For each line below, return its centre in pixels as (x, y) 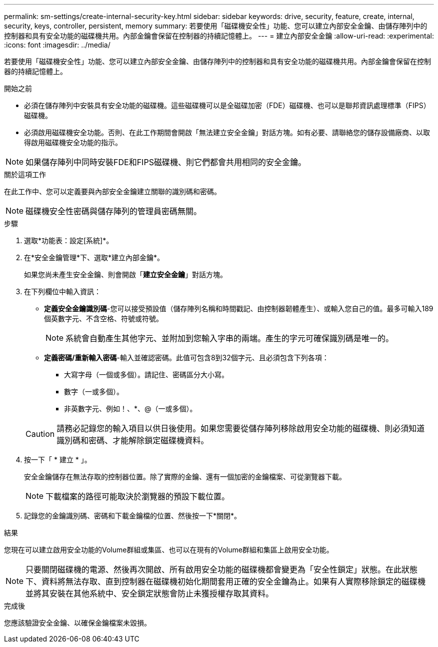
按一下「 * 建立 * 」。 (58, 460)
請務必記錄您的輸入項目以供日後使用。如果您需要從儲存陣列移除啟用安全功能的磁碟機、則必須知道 (241, 428)
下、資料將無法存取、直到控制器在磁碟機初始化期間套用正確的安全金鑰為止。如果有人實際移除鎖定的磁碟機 (226, 581)
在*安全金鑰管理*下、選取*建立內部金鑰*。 (94, 257)
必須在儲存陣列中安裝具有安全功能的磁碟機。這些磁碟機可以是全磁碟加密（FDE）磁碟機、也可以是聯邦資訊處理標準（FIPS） (227, 105)
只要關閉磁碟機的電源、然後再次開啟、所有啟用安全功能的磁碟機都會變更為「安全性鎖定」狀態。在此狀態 (222, 569)
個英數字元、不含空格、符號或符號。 (103, 318)
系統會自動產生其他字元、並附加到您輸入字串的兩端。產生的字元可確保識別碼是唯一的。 (230, 338)
